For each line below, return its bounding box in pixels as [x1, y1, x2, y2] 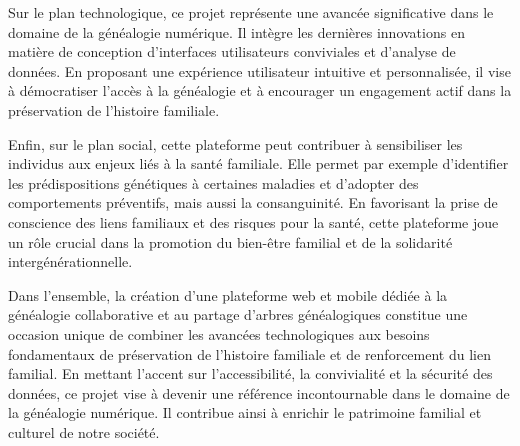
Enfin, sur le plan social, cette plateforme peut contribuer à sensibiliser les [8, 133, 463, 154]
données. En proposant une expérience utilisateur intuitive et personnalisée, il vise [8, 60, 511, 81]
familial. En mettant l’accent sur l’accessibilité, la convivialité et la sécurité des [8, 363, 493, 384]
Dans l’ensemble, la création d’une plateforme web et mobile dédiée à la [8, 284, 448, 305]
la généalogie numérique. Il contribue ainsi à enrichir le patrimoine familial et [8, 402, 482, 423]
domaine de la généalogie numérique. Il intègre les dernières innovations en [8, 21, 465, 42]
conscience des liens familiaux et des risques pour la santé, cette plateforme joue [8, 211, 499, 232]
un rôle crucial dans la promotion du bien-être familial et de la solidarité [8, 231, 453, 252]
